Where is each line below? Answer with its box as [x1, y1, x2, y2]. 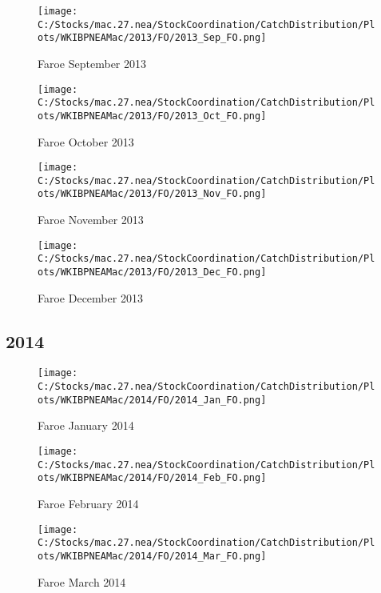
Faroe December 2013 [38, 289, 143, 306]
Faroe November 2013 [38, 211, 144, 228]
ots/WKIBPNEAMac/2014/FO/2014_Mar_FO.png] [38, 550, 267, 562]
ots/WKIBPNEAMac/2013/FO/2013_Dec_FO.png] [38, 266, 267, 278]
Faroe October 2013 [38, 133, 134, 150]
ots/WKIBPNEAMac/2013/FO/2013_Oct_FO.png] [38, 110, 267, 122]
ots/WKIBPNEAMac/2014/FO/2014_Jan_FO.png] [38, 394, 267, 406]
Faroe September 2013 [38, 54, 146, 71]
